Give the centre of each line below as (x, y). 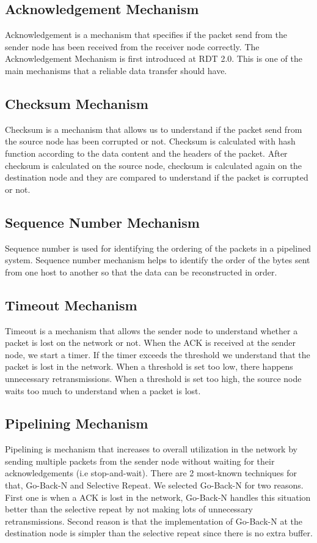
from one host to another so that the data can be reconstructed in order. (141, 271)
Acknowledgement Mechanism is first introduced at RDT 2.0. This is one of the (154, 58)
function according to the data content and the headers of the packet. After (146, 153)
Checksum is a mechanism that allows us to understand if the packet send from (154, 129)
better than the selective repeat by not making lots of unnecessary (129, 509)
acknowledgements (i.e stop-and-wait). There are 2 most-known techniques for (151, 473)
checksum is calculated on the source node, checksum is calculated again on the (154, 165)
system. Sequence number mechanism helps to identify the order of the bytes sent (158, 260)
